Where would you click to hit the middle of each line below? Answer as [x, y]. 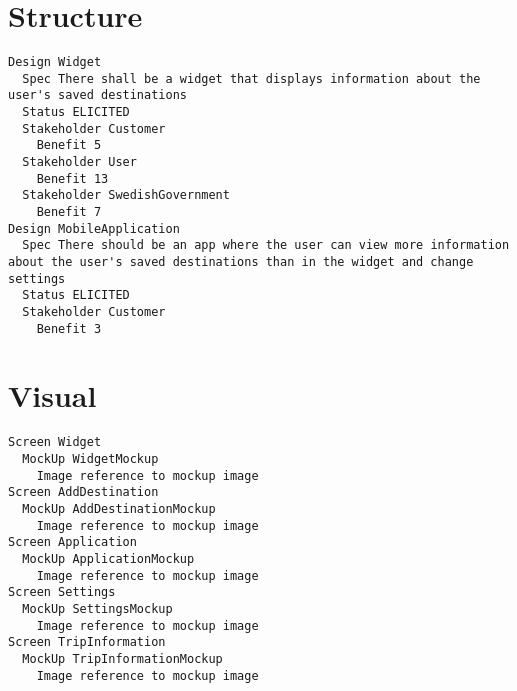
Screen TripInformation [87, 642]
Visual [52, 395]
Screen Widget [55, 442]
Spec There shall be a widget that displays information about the [251, 78]
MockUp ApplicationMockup [108, 559]
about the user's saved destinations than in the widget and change [241, 262]
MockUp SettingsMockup [97, 608]
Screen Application [72, 542]
